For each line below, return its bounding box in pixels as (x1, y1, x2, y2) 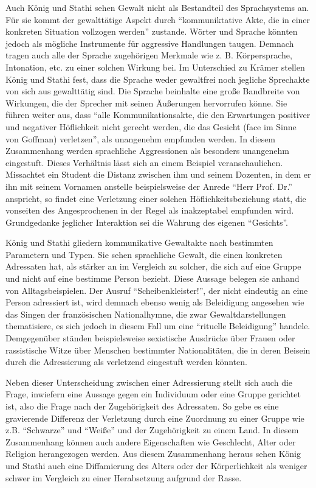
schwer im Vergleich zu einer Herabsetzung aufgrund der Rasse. (5, 471, 242, 484)
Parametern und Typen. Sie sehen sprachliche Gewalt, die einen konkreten (5, 248, 283, 260)
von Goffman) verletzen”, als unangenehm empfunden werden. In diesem (5, 132, 276, 145)
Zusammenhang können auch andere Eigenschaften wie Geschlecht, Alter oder (5, 435, 296, 448)
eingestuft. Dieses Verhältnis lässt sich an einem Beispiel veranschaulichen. (5, 156, 283, 169)
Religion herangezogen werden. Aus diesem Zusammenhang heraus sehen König (5, 447, 301, 460)
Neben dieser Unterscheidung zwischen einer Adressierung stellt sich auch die (5, 375, 293, 388)
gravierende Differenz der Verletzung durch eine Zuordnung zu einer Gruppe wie (5, 411, 304, 424)
